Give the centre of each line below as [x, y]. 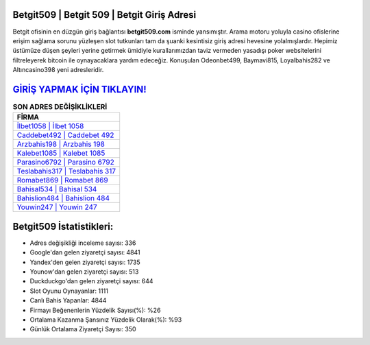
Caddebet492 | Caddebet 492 [65, 135]
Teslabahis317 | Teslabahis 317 [66, 171]
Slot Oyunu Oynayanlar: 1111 [69, 291]
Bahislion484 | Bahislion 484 [63, 198]
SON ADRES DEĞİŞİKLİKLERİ [60, 107]
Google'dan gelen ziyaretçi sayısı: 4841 [85, 252]
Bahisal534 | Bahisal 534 [57, 189]
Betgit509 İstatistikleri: [63, 226]
